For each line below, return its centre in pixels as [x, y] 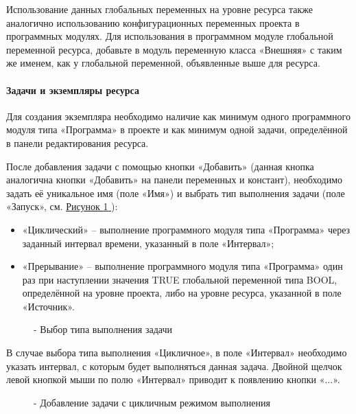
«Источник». [48, 306]
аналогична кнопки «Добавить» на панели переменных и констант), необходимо [175, 180]
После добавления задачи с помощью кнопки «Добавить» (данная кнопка [160, 166]
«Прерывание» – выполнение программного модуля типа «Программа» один [182, 266]
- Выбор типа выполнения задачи [103, 329]
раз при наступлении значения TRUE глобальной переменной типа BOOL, [180, 279]
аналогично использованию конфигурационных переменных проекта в [153, 22]
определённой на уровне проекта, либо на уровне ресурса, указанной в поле [182, 293]
